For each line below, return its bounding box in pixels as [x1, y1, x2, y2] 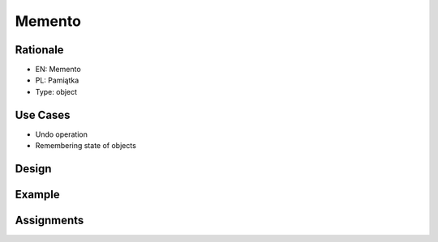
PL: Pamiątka [35, 75, 79, 85]
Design [15, 162, 52, 176]
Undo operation [35, 129, 88, 139]
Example [15, 187, 60, 202]
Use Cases [15, 108, 71, 121]
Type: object [35, 87, 77, 96]
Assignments [15, 213, 84, 227]
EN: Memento [35, 65, 81, 74]
